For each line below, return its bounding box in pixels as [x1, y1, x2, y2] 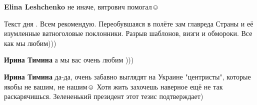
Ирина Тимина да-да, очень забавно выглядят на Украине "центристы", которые [4, 71, 251, 81]
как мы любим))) [4, 37, 56, 48]
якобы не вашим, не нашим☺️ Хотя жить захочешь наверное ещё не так [4, 81, 223, 91]
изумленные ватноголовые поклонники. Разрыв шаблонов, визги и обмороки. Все [4, 28, 252, 38]
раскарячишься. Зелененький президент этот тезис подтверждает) [4, 91, 203, 101]
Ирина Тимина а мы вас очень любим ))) [4, 54, 134, 65]
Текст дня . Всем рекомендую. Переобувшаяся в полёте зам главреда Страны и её [4, 18, 253, 28]
